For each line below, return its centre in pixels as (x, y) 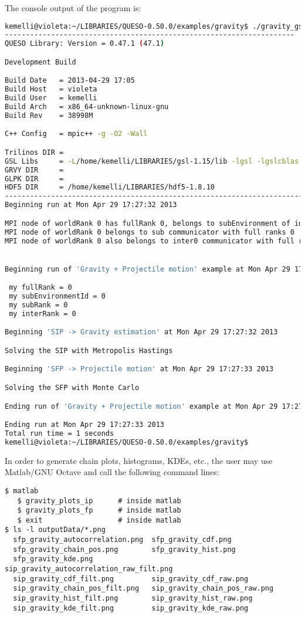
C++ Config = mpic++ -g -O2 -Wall (76, 134)
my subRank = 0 (38, 305)
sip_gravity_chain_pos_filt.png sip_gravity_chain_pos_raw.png (143, 589)
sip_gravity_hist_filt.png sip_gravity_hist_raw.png (133, 599)
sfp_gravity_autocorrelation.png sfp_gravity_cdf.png (122, 540)
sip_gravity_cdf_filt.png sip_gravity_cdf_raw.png (131, 579)
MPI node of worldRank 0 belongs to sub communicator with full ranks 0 (150, 232)
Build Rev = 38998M (49, 115)
